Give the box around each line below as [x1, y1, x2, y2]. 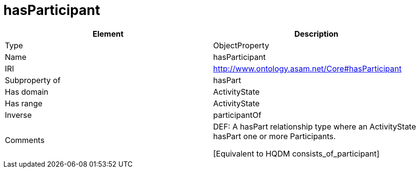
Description [294, 29, 338, 39]
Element [92, 29, 124, 39]
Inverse [5, 110, 32, 120]
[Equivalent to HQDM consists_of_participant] [213, 148, 380, 158]
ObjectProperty [213, 40, 269, 50]
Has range [5, 98, 43, 108]
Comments [5, 135, 45, 145]
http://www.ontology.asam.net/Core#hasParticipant [213, 63, 402, 73]
